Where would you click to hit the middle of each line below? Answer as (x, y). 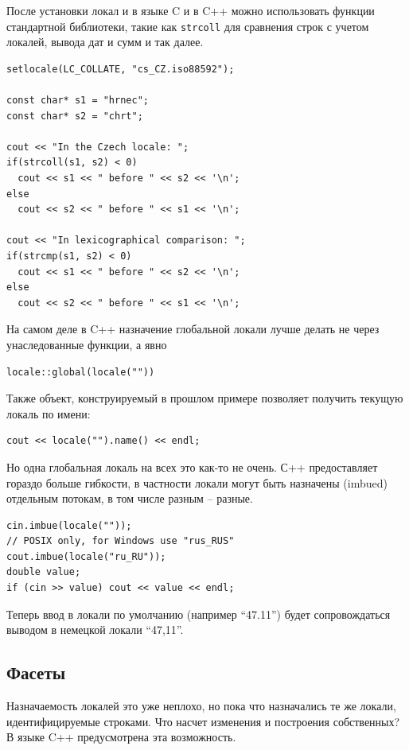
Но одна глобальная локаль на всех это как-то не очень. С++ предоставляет (192, 466)
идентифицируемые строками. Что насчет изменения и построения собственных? (203, 721)
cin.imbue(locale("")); (69, 525)
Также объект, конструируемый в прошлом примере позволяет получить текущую (205, 398)
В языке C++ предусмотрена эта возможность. (121, 737)
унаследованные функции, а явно (87, 344)
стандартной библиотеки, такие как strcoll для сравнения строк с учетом (188, 26)
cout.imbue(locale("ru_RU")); (86, 556)
